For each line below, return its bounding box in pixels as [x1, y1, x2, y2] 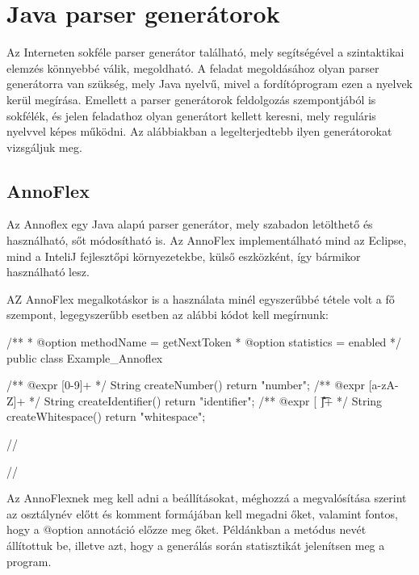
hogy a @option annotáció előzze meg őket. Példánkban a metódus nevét [6, 521, 367, 538]
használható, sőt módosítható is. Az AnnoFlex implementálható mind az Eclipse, [6, 232, 407, 249]
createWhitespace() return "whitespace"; [6, 408, 206, 425]
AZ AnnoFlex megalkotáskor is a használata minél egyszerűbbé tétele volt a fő [6, 290, 395, 307]
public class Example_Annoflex [6, 349, 163, 366]
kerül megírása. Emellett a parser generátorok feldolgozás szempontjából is [6, 90, 376, 107]
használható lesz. [6, 263, 90, 280]
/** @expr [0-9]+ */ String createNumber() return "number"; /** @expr [6, 376, 366, 393]
